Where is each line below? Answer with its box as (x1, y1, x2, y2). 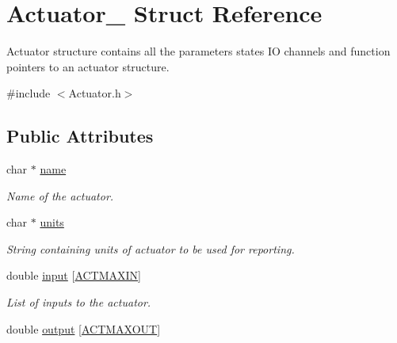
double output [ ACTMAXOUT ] (6, 320, 161, 337)
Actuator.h (68, 85, 121, 101)
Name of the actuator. (6, 187, 114, 204)
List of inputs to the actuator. (6, 294, 151, 311)
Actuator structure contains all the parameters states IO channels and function (6, 43, 391, 59)
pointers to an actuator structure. (6, 58, 170, 74)
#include (6, 85, 51, 101)
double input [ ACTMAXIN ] (6, 267, 142, 284)
